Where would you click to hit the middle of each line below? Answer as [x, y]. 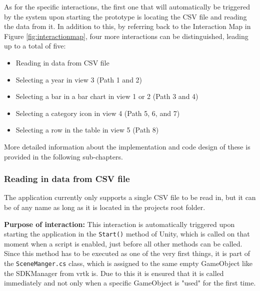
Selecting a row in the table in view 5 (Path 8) [87, 130]
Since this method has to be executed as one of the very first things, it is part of [127, 253]
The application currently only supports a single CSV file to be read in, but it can [130, 197]
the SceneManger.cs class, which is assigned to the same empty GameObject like [128, 263]
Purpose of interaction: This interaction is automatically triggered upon [119, 224]
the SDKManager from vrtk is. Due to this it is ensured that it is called [114, 273]
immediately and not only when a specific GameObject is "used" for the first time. [130, 283]
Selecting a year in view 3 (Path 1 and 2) [79, 79]
